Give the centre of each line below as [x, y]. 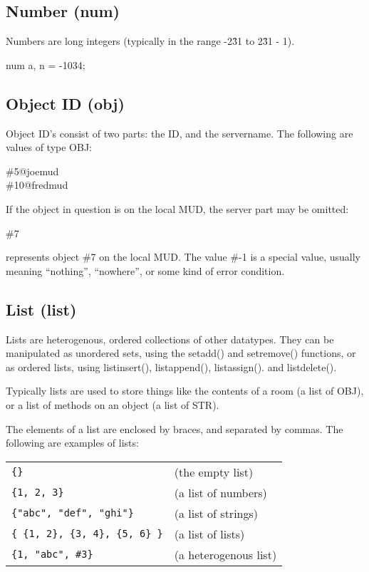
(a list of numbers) [220, 492]
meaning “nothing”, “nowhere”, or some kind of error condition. [145, 270]
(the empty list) [214, 472]
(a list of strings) [216, 513]
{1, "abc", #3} [52, 555]
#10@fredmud [37, 185]
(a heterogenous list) [225, 554]
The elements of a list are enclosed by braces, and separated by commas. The [175, 428]
